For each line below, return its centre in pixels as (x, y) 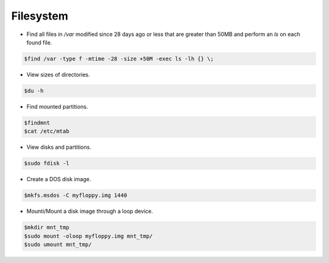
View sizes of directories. (58, 74)
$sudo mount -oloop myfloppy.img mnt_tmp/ (88, 236)
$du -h (34, 91)
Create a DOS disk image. (59, 179)
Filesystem (40, 16)
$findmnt (37, 123)
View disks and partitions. (59, 147)
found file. (39, 42)
